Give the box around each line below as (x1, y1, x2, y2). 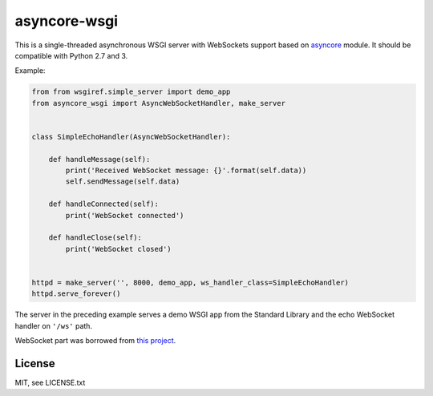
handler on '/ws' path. (14, 321, 92, 330)
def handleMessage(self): (48, 155, 151, 164)
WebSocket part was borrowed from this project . (14, 336, 176, 345)
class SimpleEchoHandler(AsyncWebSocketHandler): (31, 132, 231, 141)
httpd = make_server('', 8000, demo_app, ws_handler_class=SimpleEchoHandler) (31, 277, 349, 287)
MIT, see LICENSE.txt (14, 378, 86, 388)
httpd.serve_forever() (31, 289, 121, 298)
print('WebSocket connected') (65, 211, 184, 220)
